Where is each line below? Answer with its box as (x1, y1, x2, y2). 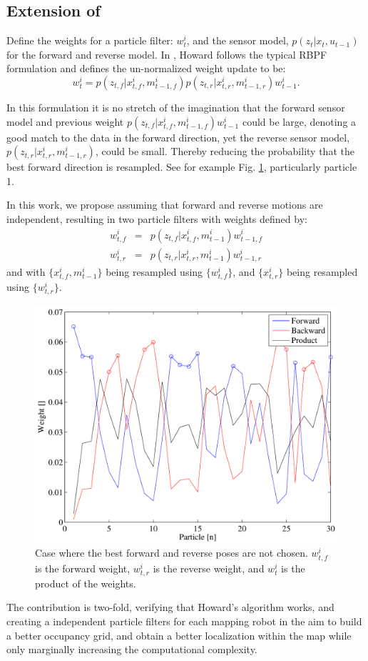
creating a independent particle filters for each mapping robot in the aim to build (6, 613, 362, 628)
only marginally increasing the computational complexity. (6, 642, 257, 657)
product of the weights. (35, 575, 136, 590)
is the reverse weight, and (153, 560, 265, 575)
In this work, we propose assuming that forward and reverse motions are (6, 197, 323, 212)
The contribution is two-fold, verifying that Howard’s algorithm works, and (6, 600, 334, 615)
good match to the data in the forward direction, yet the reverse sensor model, (6, 129, 350, 144)
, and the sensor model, (186, 33, 289, 48)
